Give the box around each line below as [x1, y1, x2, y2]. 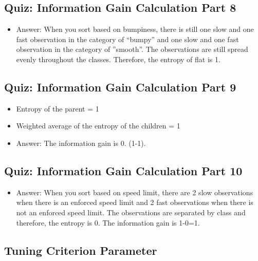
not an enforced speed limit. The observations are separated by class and [16, 207, 246, 217]
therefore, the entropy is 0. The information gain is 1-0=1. [16, 217, 200, 228]
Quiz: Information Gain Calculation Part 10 [4, 162, 243, 178]
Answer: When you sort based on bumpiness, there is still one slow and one [16, 24, 254, 34]
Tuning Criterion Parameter [4, 242, 157, 258]
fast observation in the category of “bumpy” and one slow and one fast [16, 33, 239, 44]
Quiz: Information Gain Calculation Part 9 [4, 79, 236, 95]
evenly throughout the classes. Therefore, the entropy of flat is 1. [16, 53, 220, 64]
